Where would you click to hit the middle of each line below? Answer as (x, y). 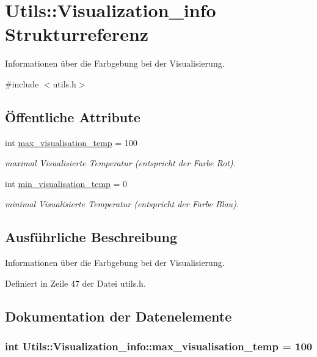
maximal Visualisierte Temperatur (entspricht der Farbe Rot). (120, 163)
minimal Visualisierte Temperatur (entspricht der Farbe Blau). (122, 204)
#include (22, 83)
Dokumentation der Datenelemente (118, 316)
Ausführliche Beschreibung (91, 237)
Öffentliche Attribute (73, 116)
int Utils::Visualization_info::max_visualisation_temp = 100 (159, 346)
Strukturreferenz (77, 34)
